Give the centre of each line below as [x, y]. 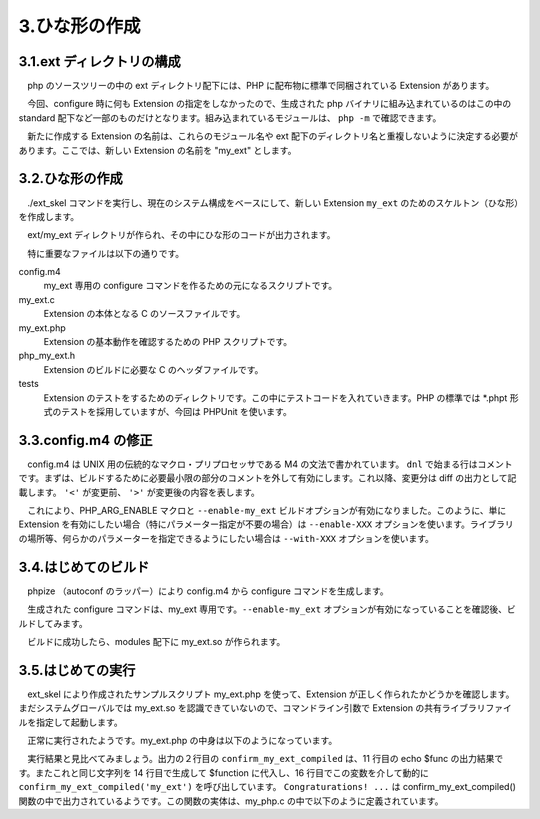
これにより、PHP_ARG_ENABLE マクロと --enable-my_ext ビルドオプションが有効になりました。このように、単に [266, 511]
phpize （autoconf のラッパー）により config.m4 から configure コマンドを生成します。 [207, 591]
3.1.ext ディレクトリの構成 [100, 61]
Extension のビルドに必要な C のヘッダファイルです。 [153, 369]
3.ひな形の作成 [79, 26]
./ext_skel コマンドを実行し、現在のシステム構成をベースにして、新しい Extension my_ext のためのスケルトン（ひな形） [272, 202]
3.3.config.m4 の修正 [85, 440]
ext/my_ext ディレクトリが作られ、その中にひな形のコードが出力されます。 [181, 235]
